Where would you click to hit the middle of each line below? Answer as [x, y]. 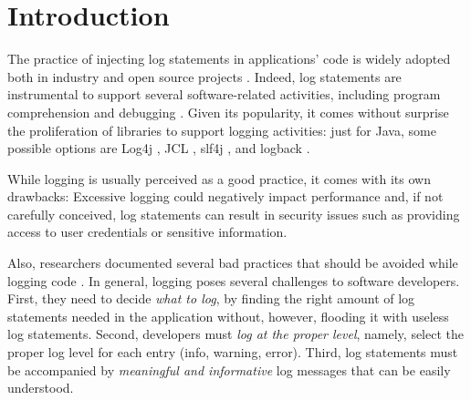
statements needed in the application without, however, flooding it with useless [228, 316]
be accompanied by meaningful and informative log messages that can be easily [229, 369]
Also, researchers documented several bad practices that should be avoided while [233, 263]
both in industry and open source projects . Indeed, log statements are [204, 76]
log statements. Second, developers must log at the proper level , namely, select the [236, 334]
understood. [41, 388]
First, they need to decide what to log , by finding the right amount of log [211, 298]
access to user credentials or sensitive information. [147, 232]
